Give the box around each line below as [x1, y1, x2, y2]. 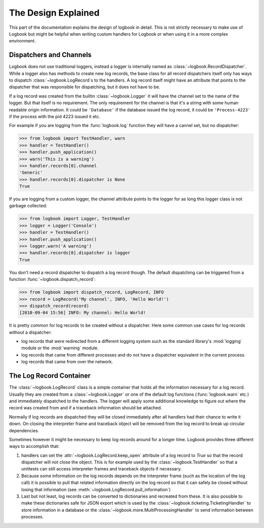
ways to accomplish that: [9, 444, 60, 449]
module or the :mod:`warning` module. [21, 345, 99, 351]
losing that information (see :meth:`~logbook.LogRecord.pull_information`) [21, 486, 171, 492]
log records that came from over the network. [21, 359, 113, 365]
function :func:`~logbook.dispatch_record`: [9, 276, 96, 282]
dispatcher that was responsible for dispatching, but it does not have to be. [9, 84, 160, 90]
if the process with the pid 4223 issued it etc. [9, 113, 100, 119]
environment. [9, 38, 36, 44]
